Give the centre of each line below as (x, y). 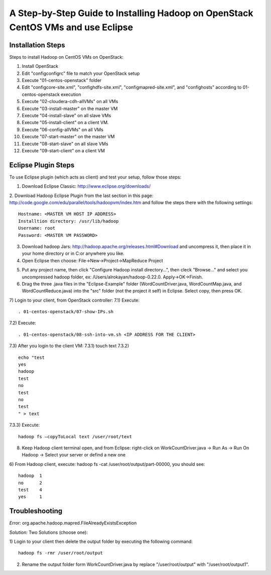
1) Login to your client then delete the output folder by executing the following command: (101, 541)
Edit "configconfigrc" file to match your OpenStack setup (81, 73)
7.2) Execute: (23, 323)
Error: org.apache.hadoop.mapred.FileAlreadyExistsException (73, 523)
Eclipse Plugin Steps (42, 165)
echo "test (32, 357)
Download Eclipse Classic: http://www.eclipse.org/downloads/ (86, 186)
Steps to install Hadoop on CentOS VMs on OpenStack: (66, 57)
